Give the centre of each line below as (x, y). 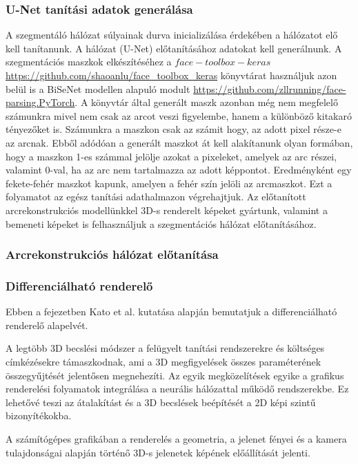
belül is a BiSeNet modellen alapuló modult (98, 88)
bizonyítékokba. (39, 415)
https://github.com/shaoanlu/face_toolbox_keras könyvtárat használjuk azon (171, 75)
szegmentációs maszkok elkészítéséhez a (89, 62)
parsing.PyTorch (40, 102)
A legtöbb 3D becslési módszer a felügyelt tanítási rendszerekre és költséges (165, 348)
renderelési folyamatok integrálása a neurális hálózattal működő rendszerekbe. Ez (177, 389)
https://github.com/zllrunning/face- (270, 88)
